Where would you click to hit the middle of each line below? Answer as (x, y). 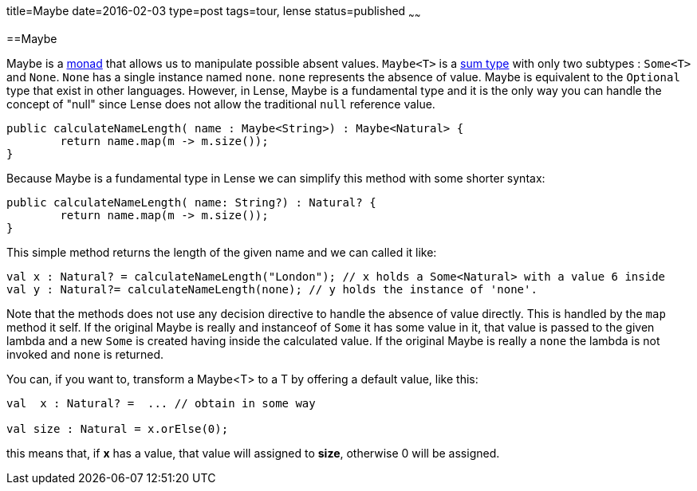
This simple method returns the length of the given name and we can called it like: (222, 252)
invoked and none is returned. (85, 354)
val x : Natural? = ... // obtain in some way (161, 403)
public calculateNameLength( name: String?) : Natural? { (191, 202)
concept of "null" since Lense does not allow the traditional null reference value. (221, 104)
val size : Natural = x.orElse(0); (118, 428)
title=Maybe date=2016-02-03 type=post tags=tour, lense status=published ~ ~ (214, 12)
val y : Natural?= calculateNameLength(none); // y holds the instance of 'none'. (272, 289)
